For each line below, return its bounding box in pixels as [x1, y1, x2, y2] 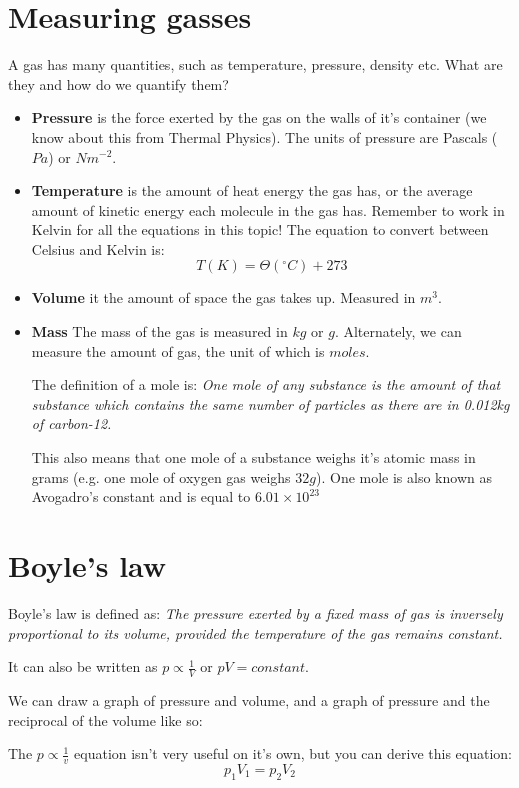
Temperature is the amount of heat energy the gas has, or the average [31, 180, 473, 201]
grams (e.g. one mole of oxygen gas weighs [31, 466, 291, 487]
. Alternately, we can [334, 321, 462, 342]
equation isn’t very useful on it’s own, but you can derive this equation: [74, 743, 512, 764]
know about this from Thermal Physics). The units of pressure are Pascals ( [31, 126, 498, 147]
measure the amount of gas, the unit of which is [31, 340, 325, 361]
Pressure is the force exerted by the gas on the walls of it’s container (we [31, 107, 487, 128]
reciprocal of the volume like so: [8, 709, 203, 730]
